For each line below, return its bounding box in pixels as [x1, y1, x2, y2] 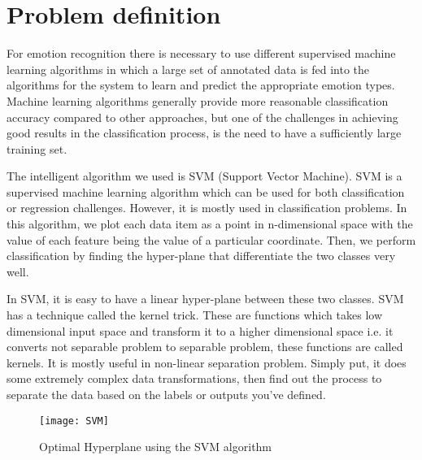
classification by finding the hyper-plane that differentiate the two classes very [7, 247, 396, 264]
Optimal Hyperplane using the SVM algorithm [39, 438, 272, 455]
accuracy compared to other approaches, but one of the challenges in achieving [7, 108, 398, 125]
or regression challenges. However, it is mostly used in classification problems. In [7, 199, 407, 216]
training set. [7, 140, 67, 157]
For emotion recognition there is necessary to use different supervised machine [7, 45, 396, 62]
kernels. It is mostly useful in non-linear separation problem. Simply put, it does [7, 354, 407, 371]
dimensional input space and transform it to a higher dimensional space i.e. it [7, 322, 394, 339]
